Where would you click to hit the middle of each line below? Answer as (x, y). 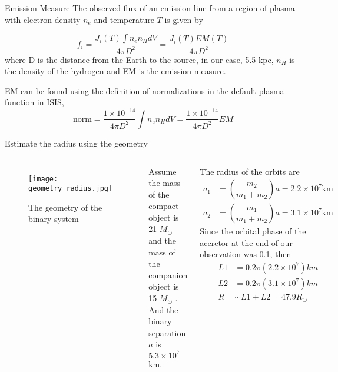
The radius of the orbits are (250, 171)
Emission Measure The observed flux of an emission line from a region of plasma (150, 8)
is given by (184, 19)
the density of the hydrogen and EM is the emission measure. (115, 71)
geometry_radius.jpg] (71, 189)
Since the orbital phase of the (253, 231)
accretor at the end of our (246, 242)
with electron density (43, 19)
